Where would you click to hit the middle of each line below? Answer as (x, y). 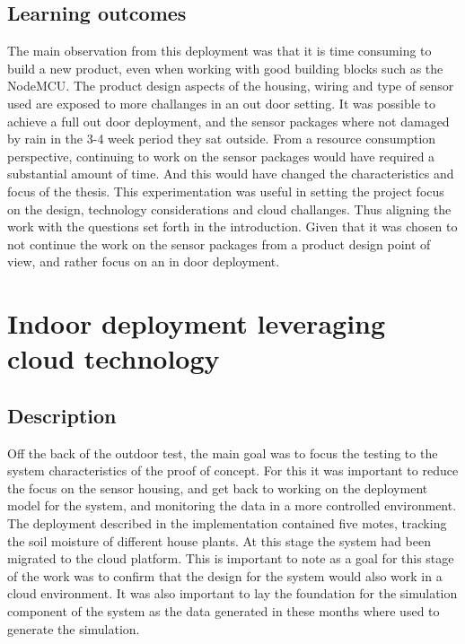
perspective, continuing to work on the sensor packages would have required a (221, 156)
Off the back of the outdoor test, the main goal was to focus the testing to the (223, 453)
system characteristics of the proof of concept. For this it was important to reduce (233, 470)
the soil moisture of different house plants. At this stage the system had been (219, 540)
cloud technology (114, 358)
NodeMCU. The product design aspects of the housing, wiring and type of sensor (231, 86)
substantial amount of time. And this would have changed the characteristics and (231, 174)
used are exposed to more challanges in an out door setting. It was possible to (222, 103)
